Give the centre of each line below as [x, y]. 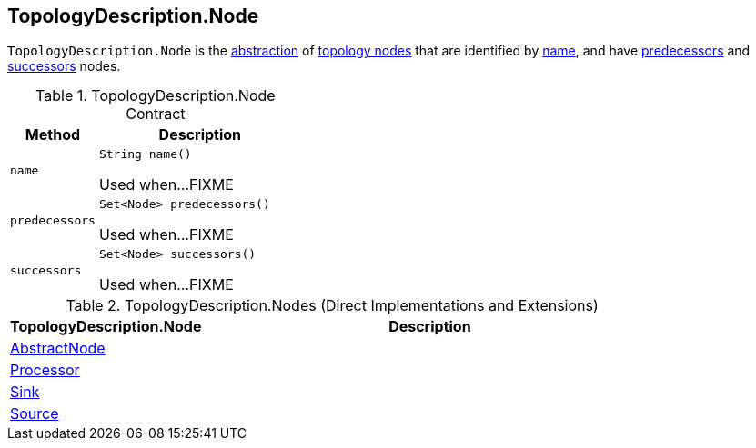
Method [53, 135]
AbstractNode [58, 348]
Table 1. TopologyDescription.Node [156, 96]
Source [35, 414]
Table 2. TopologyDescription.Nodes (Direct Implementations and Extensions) [332, 306]
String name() [145, 154]
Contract [156, 114]
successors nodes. [64, 66]
